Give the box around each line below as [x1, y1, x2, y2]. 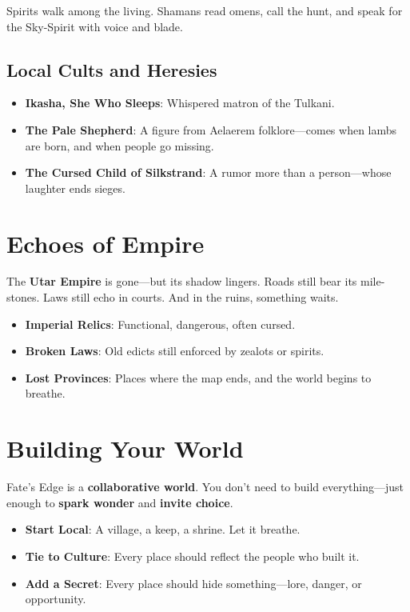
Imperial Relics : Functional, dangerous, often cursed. [25, 315, 296, 332]
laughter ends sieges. [25, 179, 125, 196]
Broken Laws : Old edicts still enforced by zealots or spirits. [25, 342, 324, 359]
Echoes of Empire [6, 226, 205, 259]
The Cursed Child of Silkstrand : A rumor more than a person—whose [25, 164, 392, 181]
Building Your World [6, 432, 244, 465]
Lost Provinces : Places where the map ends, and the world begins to [25, 369, 372, 386]
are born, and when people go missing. [25, 137, 214, 154]
